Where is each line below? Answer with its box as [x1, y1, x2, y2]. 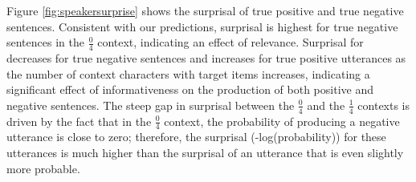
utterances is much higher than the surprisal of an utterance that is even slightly [6, 144, 404, 161]
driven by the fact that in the [6, 112, 152, 129]
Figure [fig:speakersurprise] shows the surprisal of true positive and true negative [6, 2, 404, 18]
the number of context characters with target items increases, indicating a [6, 65, 370, 82]
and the [307, 96, 345, 113]
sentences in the [6, 34, 84, 51]
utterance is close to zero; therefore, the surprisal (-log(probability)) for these [6, 128, 386, 145]
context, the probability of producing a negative [164, 112, 400, 129]
